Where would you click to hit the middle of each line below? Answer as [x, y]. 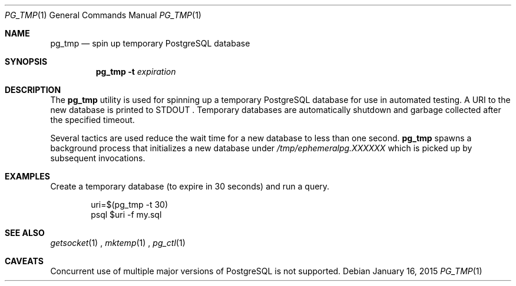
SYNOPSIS [26, 61]
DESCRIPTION [33, 90]
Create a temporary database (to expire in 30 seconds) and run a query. [190, 186]
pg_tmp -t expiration [136, 71]
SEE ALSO [25, 233]
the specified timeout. [92, 120]
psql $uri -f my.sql [126, 214]
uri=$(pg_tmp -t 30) [130, 204]
